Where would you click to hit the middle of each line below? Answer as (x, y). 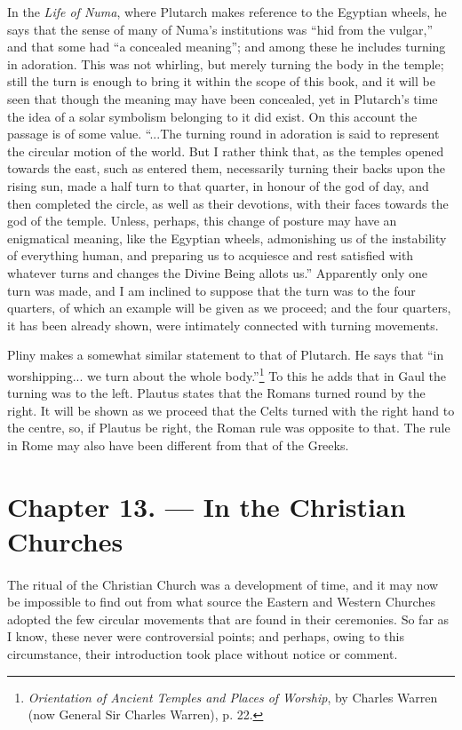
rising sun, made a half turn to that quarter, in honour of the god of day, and (218, 185)
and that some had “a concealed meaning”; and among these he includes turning (227, 47)
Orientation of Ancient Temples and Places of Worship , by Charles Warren (233, 697)
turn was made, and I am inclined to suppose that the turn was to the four (211, 290)
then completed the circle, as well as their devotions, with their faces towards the (228, 203)
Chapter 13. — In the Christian (207, 506)
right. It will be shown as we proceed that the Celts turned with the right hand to (231, 410)
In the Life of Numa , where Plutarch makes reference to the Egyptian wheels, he (227, 12)
